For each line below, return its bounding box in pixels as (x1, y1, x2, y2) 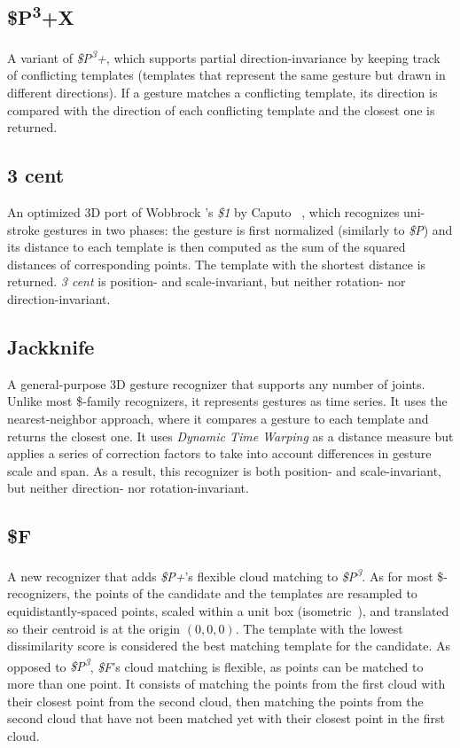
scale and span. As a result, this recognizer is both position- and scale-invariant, (7, 461, 441, 479)
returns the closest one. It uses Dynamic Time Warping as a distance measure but (7, 426, 454, 445)
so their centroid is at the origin (7, 619, 181, 637)
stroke (7, 220, 40, 238)
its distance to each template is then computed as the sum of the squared (7, 238, 406, 256)
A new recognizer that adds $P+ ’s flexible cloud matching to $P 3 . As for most (7, 565, 433, 585)
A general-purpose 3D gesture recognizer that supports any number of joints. (7, 374, 425, 393)
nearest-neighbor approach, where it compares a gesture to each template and (7, 409, 429, 427)
